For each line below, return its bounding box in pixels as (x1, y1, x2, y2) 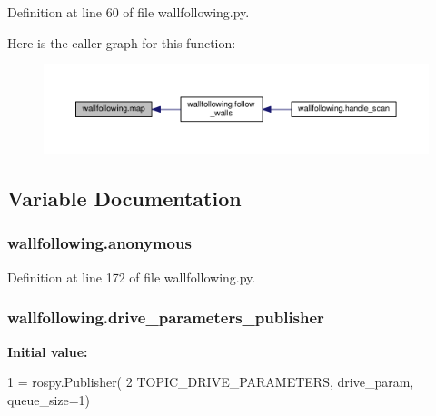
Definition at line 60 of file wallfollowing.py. (7, 3, 250, 21)
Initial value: (7, 342, 88, 361)
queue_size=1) (7, 390, 91, 409)
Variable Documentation (7, 184, 242, 213)
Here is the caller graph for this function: (7, 33, 236, 52)
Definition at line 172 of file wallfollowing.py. (7, 267, 256, 286)
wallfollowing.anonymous (7, 232, 192, 254)
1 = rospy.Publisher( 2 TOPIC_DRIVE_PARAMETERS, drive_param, (7, 372, 414, 391)
